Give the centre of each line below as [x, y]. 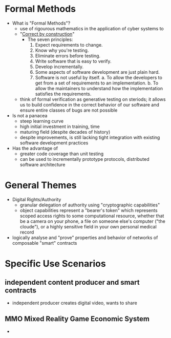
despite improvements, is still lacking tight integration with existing [90, 137]
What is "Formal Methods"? [41, 23]
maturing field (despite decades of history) [65, 132]
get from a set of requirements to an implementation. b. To [97, 83]
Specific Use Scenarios [55, 264]
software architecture [42, 164]
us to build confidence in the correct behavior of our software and [89, 104]
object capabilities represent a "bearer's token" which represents [89, 210]
